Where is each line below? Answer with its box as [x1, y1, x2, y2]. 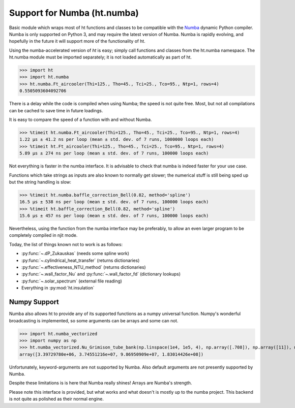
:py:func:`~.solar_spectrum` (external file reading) [21, 278, 122, 284]
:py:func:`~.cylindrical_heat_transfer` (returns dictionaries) [21, 257, 140, 263]
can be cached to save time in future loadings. [9, 107, 103, 113]
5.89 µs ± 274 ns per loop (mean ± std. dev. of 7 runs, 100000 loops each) [19, 151, 209, 156]
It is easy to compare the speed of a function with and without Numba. [9, 117, 152, 123]
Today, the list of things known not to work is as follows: [9, 241, 123, 247]
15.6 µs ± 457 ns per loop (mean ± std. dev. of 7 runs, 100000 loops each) [19, 213, 209, 219]
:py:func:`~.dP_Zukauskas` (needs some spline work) [21, 251, 130, 256]
